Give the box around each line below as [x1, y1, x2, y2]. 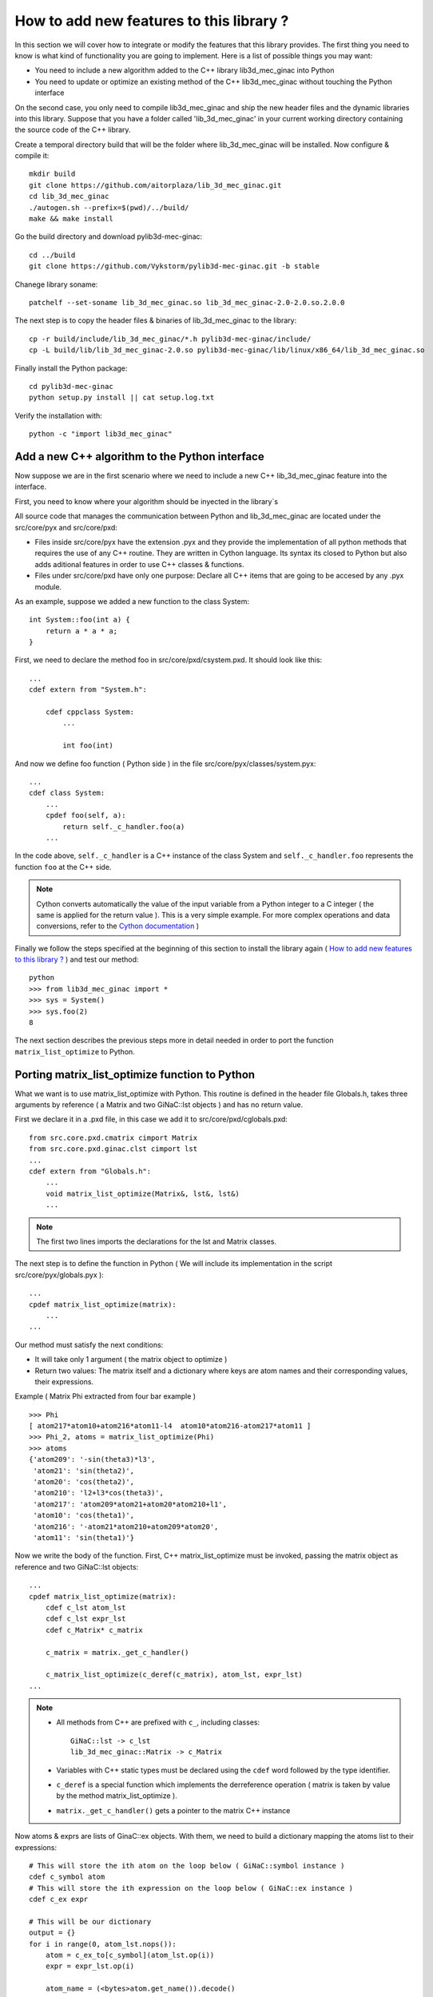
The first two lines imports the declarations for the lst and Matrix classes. [36, 1237, 277, 1246]
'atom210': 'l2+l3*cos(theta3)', [33, 1488, 164, 1498]
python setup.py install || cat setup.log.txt [29, 393, 215, 403]
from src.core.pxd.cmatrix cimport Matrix [29, 1133, 198, 1142]
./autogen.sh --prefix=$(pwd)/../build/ [29, 203, 189, 212]
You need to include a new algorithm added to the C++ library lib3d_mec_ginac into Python [34, 66, 335, 75]
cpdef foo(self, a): [45, 811, 126, 820]
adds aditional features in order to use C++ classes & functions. [34, 559, 244, 569]
